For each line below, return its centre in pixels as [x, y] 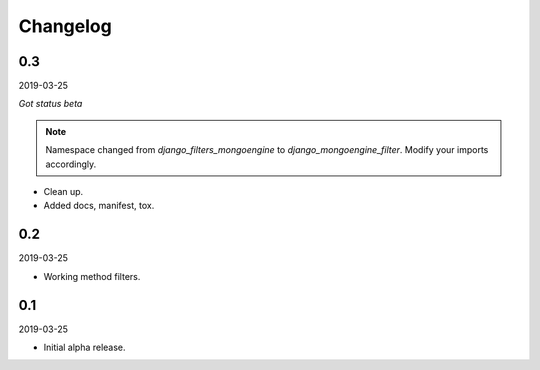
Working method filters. [92, 276]
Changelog [65, 26]
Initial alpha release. [84, 347]
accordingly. [71, 164]
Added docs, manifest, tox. [99, 206]
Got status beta [50, 104]
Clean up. [63, 192]
